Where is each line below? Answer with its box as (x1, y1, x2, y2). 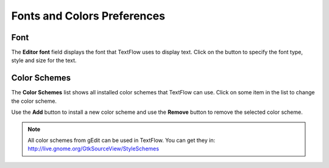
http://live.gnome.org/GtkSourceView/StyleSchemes (27, 145, 160, 152)
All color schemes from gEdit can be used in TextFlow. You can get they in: (27, 136, 216, 144)
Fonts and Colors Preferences (11, 9, 166, 23)
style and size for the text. (11, 57, 77, 64)
